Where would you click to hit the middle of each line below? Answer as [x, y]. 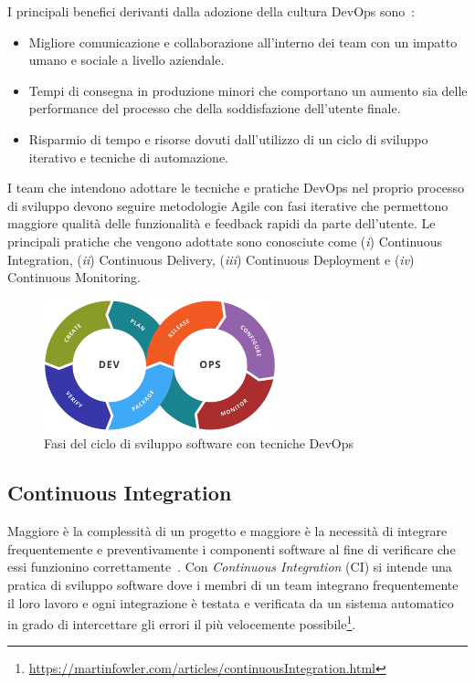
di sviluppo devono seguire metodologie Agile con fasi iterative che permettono [228, 205]
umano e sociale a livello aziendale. [127, 60]
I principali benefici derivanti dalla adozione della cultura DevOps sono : [211, 11]
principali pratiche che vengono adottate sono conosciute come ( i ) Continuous [225, 241]
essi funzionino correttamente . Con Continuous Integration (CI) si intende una [230, 567]
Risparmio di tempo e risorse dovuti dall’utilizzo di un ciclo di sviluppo [228, 138]
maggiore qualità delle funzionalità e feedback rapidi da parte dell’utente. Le [222, 223]
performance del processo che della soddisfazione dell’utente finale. [215, 108]
